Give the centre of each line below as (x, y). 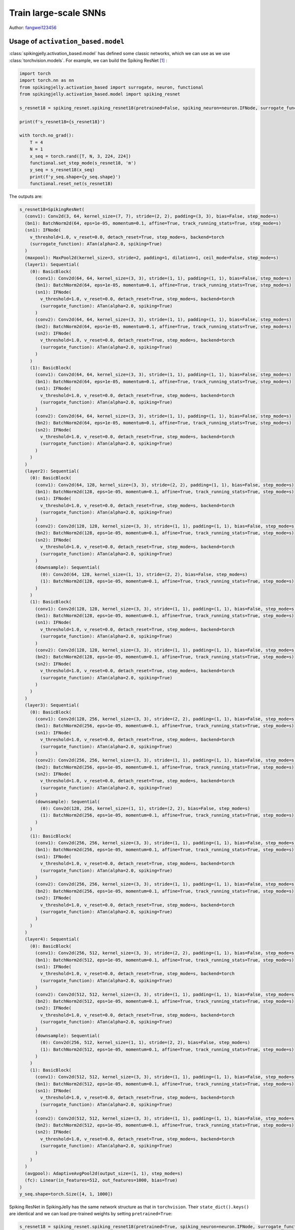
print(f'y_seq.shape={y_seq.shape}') (75, 177)
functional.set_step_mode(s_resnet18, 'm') (83, 163)
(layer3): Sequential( (52, 705)
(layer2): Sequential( (52, 471)
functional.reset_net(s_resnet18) (71, 184)
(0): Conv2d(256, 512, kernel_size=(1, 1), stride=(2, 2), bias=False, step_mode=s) (145, 1043)
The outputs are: (26, 196)
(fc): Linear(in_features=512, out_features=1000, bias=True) (101, 1180)
